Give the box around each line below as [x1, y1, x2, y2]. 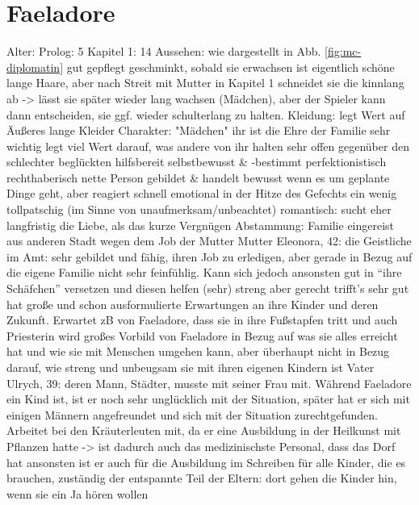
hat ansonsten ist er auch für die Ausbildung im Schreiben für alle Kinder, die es [6, 453, 406, 470]
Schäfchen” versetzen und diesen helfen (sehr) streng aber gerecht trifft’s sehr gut [6, 280, 409, 297]
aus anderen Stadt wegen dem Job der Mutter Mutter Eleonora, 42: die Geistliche [6, 232, 412, 249]
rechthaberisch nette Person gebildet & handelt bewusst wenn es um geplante [6, 169, 390, 186]
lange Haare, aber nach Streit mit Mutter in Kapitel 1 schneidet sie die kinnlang [6, 74, 404, 91]
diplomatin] [6, 58, 64, 75]
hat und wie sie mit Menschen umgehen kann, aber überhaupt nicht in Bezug [6, 343, 390, 360]
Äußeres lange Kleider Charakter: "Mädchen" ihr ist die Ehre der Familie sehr [6, 122, 391, 139]
